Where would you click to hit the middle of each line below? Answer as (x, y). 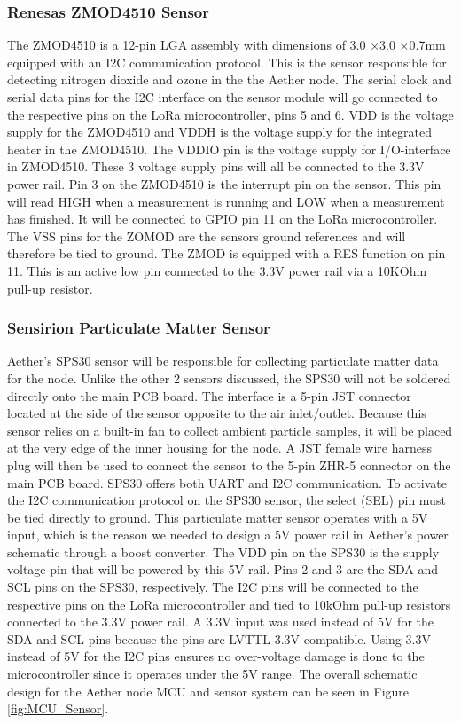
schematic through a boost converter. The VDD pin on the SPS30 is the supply (223, 551)
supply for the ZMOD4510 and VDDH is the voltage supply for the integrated (219, 132)
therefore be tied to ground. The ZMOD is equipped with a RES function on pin (227, 253)
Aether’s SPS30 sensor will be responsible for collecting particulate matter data (223, 361)
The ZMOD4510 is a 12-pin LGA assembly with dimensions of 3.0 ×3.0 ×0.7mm (227, 45)
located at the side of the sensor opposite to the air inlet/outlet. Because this (217, 413)
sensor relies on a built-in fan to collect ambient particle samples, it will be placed (230, 430)
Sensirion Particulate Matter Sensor (139, 328)
